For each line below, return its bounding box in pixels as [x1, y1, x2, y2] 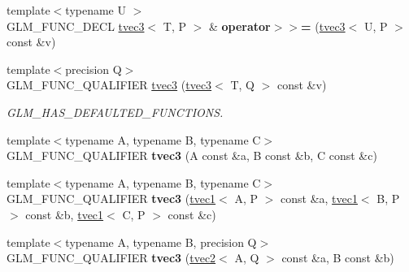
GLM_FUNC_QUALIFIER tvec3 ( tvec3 [7, 76, 212, 93]
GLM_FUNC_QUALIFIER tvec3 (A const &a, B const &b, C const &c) [7, 147, 377, 164]
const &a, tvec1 [281, 190, 358, 207]
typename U [65, 2, 126, 18]
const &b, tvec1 [25, 205, 104, 222]
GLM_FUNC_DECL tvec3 [7, 17, 145, 34]
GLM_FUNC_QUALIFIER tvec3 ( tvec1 [7, 190, 216, 207]
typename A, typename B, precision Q [65, 233, 257, 250]
